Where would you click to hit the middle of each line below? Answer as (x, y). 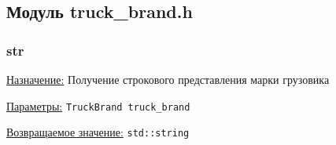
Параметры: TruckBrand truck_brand (98, 105)
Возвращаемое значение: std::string (98, 132)
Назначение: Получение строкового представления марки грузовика (168, 79)
